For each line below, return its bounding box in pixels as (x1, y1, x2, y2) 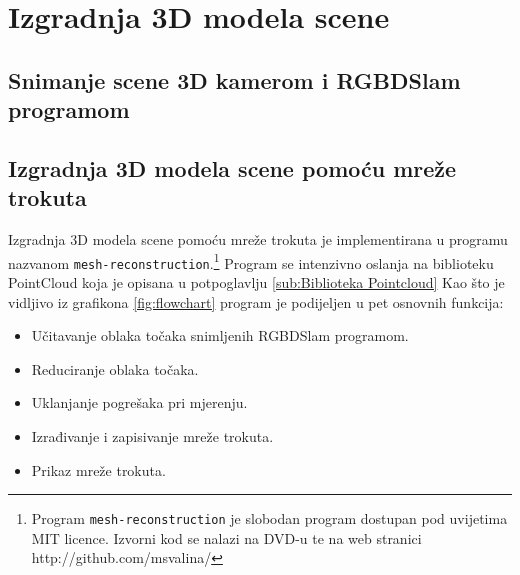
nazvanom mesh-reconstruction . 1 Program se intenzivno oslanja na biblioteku (8, 249, 494, 273)
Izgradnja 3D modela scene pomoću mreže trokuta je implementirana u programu (8, 229, 508, 250)
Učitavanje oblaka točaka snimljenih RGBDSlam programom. (31, 325, 409, 346)
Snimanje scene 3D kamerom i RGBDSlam (8, 64, 461, 95)
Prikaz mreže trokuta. (31, 459, 166, 480)
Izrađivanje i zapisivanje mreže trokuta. (31, 426, 274, 447)
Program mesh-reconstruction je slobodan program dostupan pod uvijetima (31, 508, 508, 529)
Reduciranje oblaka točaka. (31, 358, 199, 379)
